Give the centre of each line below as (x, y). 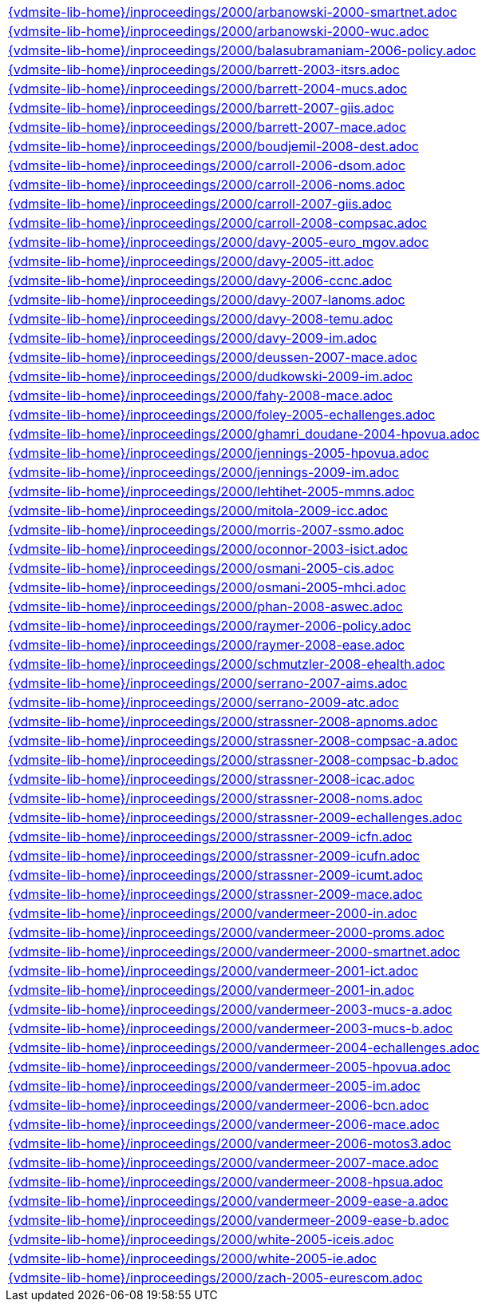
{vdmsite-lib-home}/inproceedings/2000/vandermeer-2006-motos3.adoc (230, 1143)
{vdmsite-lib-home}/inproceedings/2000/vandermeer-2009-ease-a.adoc (228, 1201)
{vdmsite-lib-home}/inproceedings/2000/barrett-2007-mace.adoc (207, 127)
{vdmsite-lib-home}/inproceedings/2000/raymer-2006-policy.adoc (210, 626)
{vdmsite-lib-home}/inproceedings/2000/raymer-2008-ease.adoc (207, 645)
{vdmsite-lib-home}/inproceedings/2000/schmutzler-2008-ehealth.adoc (227, 664)
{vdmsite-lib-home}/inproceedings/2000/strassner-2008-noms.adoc (215, 798)
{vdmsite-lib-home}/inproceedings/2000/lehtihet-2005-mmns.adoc (211, 491)
